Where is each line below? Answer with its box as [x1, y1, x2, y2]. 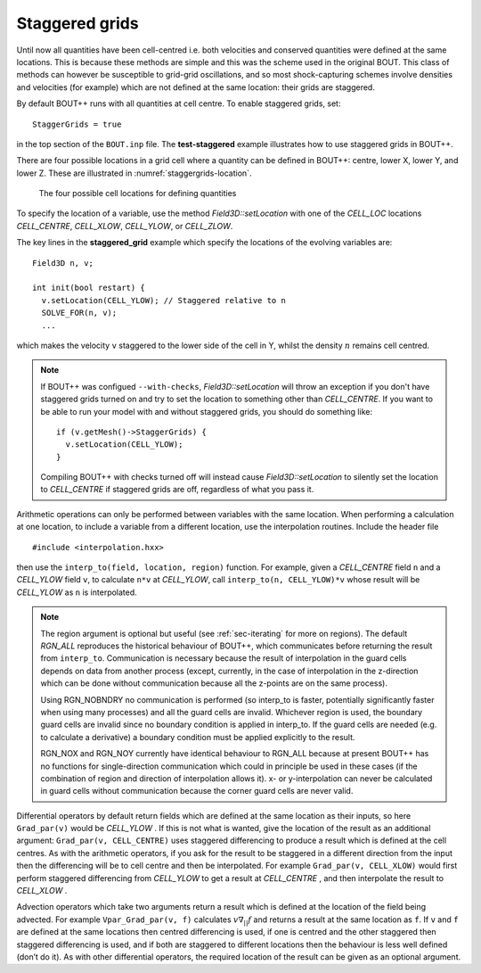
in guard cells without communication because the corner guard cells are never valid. [40, 786, 354, 796]
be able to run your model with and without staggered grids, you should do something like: [40, 406, 373, 416]
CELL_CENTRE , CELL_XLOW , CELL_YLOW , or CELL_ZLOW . [16, 220, 233, 231]
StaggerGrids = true [32, 119, 122, 129]
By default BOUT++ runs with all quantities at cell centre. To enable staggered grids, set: [16, 98, 341, 109]
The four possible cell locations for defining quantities [38, 188, 237, 199]
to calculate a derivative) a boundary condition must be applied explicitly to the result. [40, 731, 355, 742]
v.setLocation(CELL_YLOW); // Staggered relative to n [41, 295, 287, 305]
